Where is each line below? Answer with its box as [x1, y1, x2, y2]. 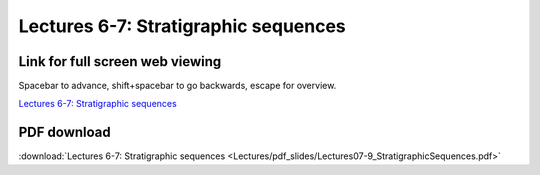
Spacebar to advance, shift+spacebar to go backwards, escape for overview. [18, 80, 337, 92]
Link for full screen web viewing [18, 53, 222, 70]
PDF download [18, 124, 112, 141]
